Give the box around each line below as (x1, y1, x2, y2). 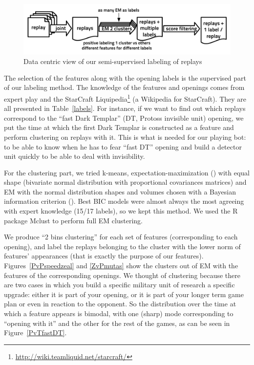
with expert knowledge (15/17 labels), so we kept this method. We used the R (4, 206, 238, 216)
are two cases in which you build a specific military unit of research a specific (4, 279, 235, 290)
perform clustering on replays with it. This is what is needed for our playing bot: (4, 131, 246, 142)
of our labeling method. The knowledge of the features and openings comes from (4, 82, 245, 92)
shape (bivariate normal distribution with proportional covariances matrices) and (4, 177, 247, 187)
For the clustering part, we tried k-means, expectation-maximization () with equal (4, 167, 250, 177)
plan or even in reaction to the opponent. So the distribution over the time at (4, 299, 236, 309)
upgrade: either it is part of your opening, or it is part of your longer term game (4, 289, 244, 299)
